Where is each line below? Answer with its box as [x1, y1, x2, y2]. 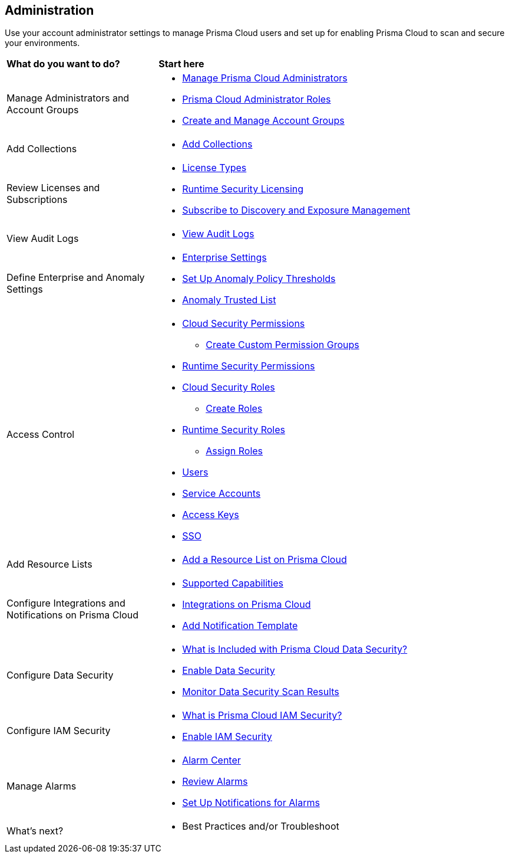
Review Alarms [182, 775, 248, 788]
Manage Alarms [6, 780, 77, 792]
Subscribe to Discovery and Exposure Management [182, 204, 411, 217]
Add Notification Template [182, 620, 298, 632]
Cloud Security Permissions [182, 317, 305, 330]
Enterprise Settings [182, 251, 267, 264]
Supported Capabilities [182, 577, 283, 590]
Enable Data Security [182, 664, 275, 677]
